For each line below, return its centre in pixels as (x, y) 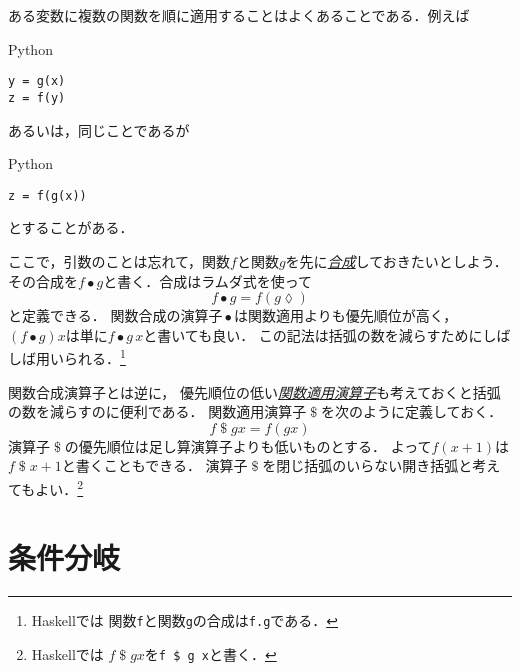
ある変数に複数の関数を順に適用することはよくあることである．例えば (239, 15)
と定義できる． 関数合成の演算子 (115, 315)
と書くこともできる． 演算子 (154, 465)
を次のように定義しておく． (412, 411)
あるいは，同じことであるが (99, 129)
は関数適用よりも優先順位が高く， (346, 315)
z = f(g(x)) (47, 195)
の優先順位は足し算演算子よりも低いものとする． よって (248, 445)
